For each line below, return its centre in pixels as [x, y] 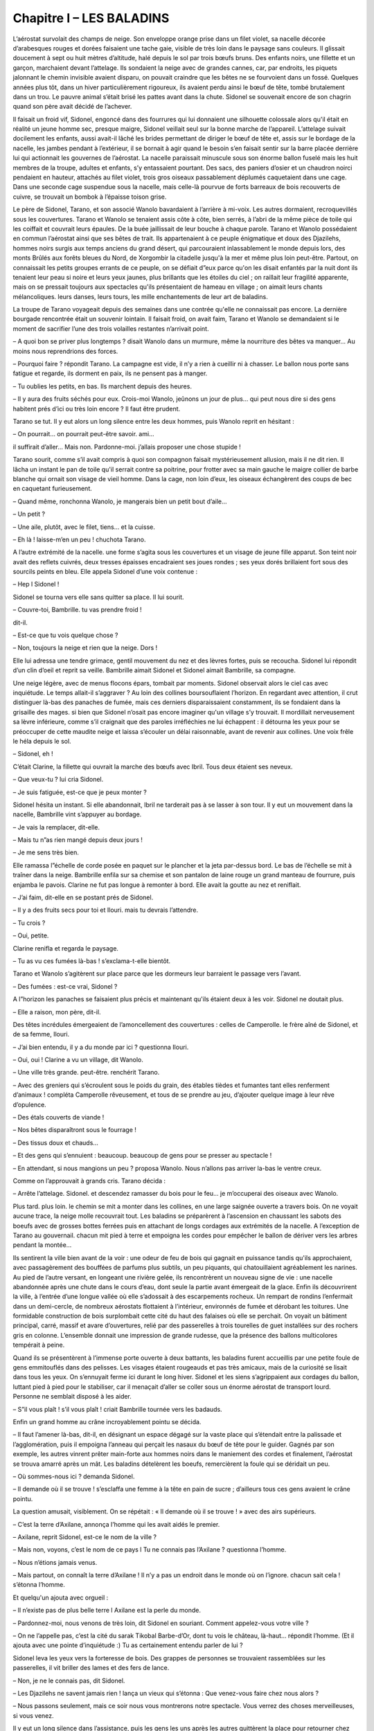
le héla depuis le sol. [42, 741]
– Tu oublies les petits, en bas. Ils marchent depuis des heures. [102, 386]
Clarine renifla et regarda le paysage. [66, 948]
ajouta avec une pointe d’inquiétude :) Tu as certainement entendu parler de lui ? [128, 1645]
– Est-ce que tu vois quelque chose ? [65, 635]
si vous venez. [34, 1715]
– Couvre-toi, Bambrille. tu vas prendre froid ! [77, 610]
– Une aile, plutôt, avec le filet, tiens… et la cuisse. [84, 527]
